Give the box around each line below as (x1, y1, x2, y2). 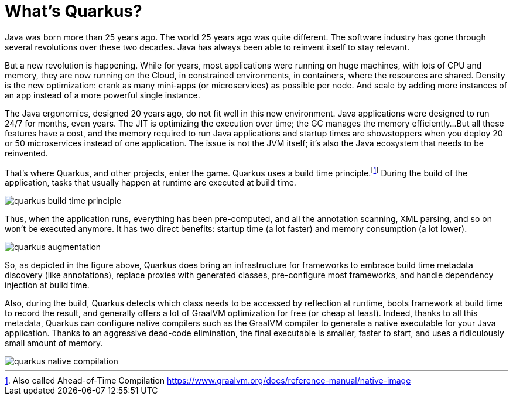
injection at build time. (5, 280, 90, 290)
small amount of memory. (5, 338, 103, 348)
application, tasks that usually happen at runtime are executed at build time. (5, 177, 296, 188)
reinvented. (5, 148, 48, 158)
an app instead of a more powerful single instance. (5, 90, 200, 100)
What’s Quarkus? (5, 1, 142, 21)
